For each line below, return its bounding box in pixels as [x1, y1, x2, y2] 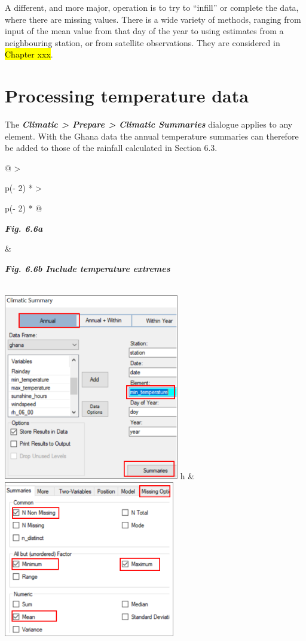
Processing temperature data [5, 83, 249, 108]
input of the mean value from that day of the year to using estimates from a [5, 25, 284, 37]
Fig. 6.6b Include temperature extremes [5, 262, 170, 274]
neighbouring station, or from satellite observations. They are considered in [5, 36, 280, 49]
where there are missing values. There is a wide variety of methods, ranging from [5, 13, 301, 25]
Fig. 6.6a [5, 222, 43, 234]
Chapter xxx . [5, 48, 53, 61]
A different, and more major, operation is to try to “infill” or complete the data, [5, 1, 299, 13]
